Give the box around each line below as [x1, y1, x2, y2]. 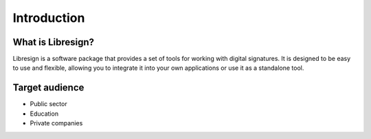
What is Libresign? [12, 36, 95, 48]
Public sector [30, 100, 68, 108]
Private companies [30, 119, 83, 127]
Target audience [12, 82, 85, 94]
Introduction [12, 10, 85, 25]
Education [30, 110, 58, 118]
